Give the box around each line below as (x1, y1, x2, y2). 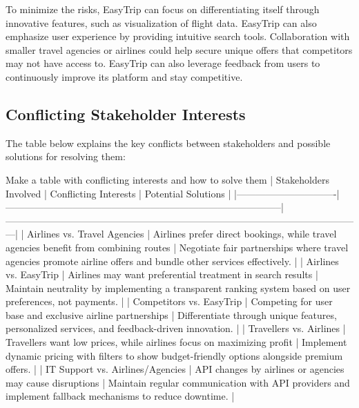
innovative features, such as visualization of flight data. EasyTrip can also (6, 15, 317, 30)
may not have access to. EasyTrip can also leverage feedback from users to (6, 56, 320, 70)
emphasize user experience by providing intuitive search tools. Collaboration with (6, 29, 350, 43)
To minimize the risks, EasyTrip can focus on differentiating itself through (6, 2, 320, 16)
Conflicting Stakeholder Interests (6, 103, 246, 124)
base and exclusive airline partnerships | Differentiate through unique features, (6, 307, 337, 322)
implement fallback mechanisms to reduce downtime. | (6, 389, 235, 403)
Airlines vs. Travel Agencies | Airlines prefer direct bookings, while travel (27, 226, 337, 241)
